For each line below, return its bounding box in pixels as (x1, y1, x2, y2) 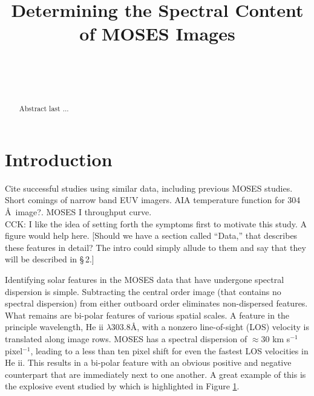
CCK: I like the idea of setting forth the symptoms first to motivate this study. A (5, 217, 307, 230)
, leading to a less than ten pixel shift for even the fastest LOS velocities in (30, 344, 309, 357)
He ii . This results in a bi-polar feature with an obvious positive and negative (5, 356, 292, 369)
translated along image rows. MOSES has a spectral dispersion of (5, 333, 247, 345)
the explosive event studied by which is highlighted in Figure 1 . (5, 380, 240, 392)
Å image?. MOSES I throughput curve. (5, 206, 152, 218)
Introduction (5, 146, 113, 171)
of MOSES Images (79, 21, 235, 46)
